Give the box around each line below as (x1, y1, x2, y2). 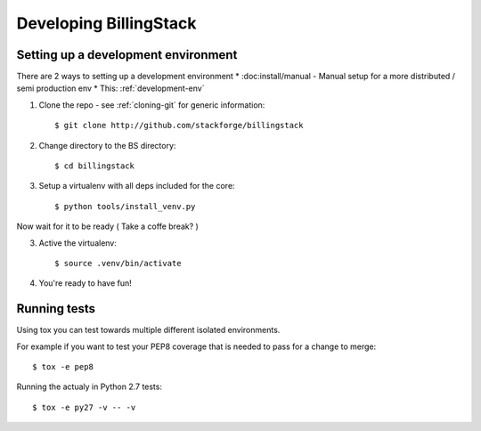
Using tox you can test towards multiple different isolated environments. (16, 325, 281, 336)
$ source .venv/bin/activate (54, 258, 182, 268)
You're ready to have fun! (38, 278, 133, 289)
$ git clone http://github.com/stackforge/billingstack (54, 120, 304, 131)
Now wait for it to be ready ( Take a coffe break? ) (16, 221, 200, 232)
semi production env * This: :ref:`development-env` (16, 83, 205, 94)
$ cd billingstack (54, 161, 135, 171)
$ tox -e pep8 (32, 362, 94, 372)
